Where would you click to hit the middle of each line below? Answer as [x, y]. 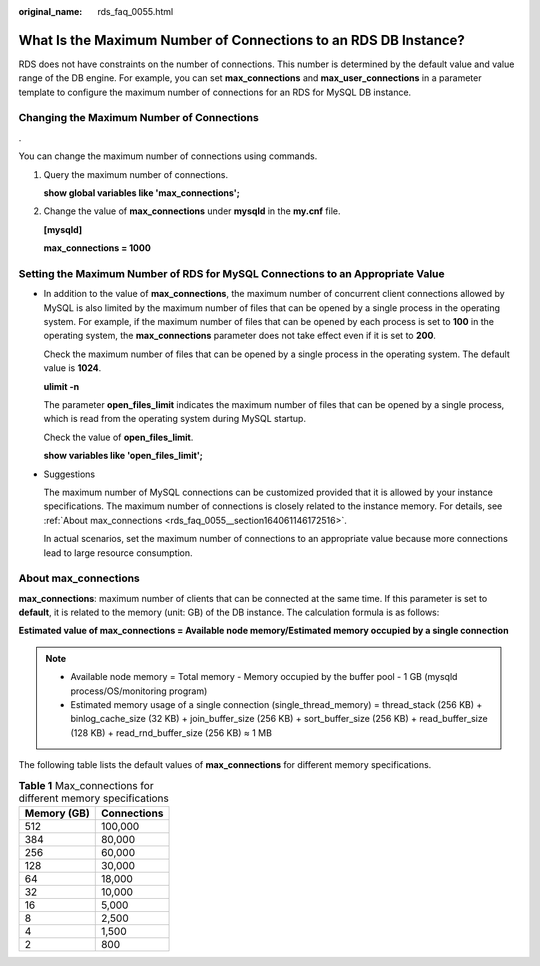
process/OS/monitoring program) [139, 691]
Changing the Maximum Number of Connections [138, 118]
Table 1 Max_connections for [86, 785]
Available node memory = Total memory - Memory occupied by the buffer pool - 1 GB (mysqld [264, 677]
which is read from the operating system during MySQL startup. [175, 419]
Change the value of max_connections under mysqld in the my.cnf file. [192, 211]
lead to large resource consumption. [118, 552]
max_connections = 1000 [97, 248]
